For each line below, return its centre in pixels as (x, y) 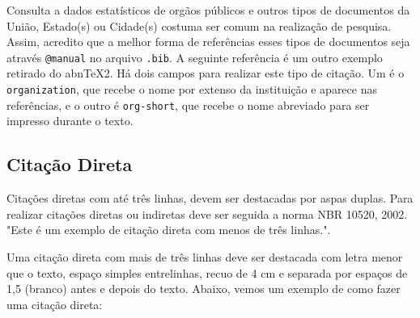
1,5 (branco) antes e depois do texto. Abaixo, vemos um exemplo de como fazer (204, 289)
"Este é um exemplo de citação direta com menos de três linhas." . (169, 230)
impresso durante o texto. (70, 121)
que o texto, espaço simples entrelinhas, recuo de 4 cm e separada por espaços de (207, 272)
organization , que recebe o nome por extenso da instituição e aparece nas (192, 89)
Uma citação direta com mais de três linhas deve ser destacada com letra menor (205, 256)
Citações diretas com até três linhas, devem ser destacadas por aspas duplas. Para (210, 198)
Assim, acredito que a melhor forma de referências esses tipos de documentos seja (208, 42)
